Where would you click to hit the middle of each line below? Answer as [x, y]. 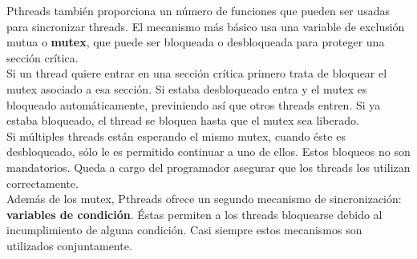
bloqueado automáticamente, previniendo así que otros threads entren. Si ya [194, 104]
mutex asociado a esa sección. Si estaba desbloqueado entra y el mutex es [187, 88]
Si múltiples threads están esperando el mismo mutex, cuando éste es [176, 135]
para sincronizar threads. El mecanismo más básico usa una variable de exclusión [206, 26]
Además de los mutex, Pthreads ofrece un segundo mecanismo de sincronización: [204, 199]
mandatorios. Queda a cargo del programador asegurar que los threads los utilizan [208, 167]
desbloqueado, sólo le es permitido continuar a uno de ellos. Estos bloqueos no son [208, 151]
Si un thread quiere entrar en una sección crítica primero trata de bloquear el [197, 73]
